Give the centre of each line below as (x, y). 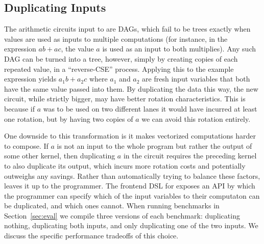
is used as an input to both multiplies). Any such (179, 49)
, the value (77, 49)
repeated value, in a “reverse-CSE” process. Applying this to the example (119, 69)
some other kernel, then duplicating (60, 156)
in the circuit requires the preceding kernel (190, 156)
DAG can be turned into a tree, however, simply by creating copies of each (121, 58)
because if (19, 108)
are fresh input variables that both (196, 79)
